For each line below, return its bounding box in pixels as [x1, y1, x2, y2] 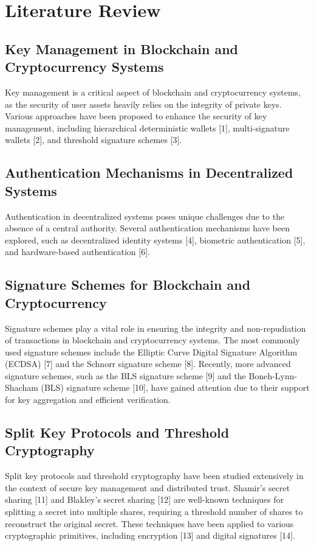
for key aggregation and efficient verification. [5, 393, 171, 406]
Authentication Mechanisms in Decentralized [5, 163, 293, 182]
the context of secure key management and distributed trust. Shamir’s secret [5, 481, 290, 494]
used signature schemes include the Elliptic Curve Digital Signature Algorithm [5, 345, 298, 358]
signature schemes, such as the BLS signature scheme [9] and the [5, 369, 246, 382]
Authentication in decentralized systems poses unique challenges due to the [5, 209, 285, 222]
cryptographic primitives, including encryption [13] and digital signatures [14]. [5, 529, 296, 542]
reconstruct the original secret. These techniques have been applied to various [5, 517, 294, 530]
